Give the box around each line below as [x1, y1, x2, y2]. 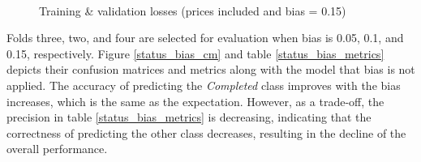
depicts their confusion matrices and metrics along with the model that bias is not [6, 61, 415, 78]
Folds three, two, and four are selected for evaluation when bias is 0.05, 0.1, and [6, 29, 404, 46]
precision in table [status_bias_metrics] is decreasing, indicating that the [6, 109, 372, 126]
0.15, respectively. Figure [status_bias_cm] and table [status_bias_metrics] [6, 45, 384, 62]
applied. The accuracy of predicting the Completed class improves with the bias [6, 76, 401, 93]
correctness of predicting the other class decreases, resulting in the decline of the [6, 124, 406, 141]
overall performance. [6, 140, 108, 157]
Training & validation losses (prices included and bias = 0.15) [39, 2, 346, 19]
